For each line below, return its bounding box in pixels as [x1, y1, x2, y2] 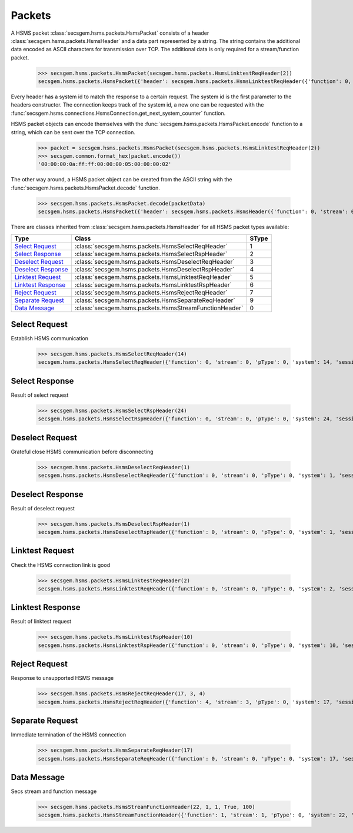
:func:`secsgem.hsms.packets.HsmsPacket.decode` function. [11, 184, 160, 191]
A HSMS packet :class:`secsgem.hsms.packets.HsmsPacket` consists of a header [11, 29, 209, 36]
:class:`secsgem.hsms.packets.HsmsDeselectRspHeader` [74, 265, 235, 273]
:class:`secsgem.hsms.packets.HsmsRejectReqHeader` [74, 288, 228, 297]
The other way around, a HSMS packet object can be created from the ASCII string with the [11, 176, 232, 183]
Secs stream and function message [11, 788, 97, 795]
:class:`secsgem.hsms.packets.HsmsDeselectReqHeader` [74, 257, 235, 266]
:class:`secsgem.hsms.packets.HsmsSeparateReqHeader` [74, 296, 235, 304]
